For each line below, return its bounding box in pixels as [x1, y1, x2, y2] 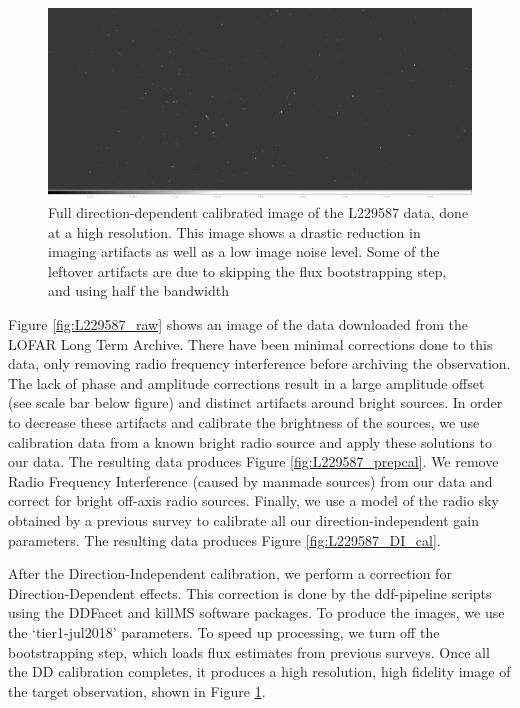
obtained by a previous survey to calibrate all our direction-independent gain [8, 509, 479, 530]
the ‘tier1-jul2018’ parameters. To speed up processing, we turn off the [8, 621, 440, 642]
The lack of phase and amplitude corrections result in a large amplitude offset [8, 372, 485, 393]
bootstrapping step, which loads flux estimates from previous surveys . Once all [8, 641, 490, 662]
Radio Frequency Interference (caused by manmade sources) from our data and [8, 470, 493, 491]
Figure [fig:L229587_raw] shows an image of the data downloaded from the [8, 314, 468, 335]
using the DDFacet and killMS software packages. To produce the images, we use [8, 602, 505, 623]
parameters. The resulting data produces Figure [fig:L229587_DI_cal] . [8, 529, 441, 550]
